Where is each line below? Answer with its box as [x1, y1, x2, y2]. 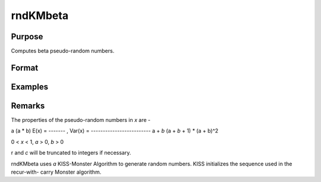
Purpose [11, 32, 43, 42]
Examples [11, 81, 49, 92]
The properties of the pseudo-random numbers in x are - [11, 117, 151, 123]
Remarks [11, 101, 45, 111]
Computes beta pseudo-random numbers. [11, 48, 115, 55]
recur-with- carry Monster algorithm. [11, 168, 102, 175]
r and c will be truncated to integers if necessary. [11, 149, 131, 156]
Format [11, 62, 39, 73]
